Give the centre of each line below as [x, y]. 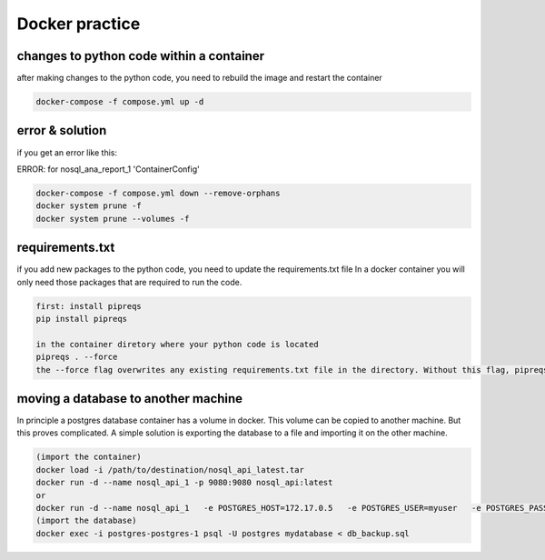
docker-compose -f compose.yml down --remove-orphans [158, 193]
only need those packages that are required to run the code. [129, 282]
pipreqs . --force [77, 357]
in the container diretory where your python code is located [177, 344]
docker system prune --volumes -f [113, 219]
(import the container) [89, 457]
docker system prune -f [89, 206]
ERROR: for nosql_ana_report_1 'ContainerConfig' [108, 169]
